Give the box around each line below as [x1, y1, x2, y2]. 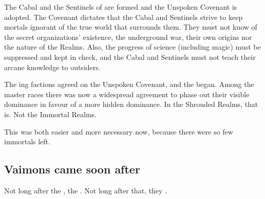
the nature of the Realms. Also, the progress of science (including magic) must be [4, 41, 261, 52]
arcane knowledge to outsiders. [4, 61, 101, 72]
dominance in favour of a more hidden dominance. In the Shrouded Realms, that [4, 99, 258, 109]
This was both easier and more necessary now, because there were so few [4, 126, 233, 137]
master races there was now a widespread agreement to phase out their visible [4, 89, 250, 99]
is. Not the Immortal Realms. [4, 108, 97, 119]
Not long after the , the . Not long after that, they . [4, 185, 167, 195]
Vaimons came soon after [4, 161, 140, 177]
